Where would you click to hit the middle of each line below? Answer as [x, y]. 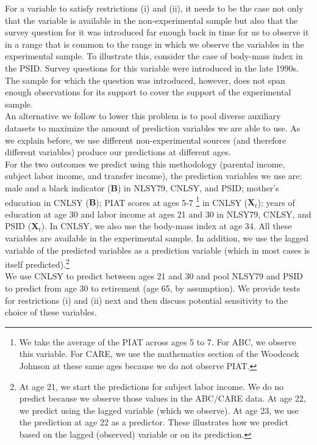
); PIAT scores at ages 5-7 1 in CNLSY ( [172, 201]
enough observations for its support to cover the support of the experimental [148, 92]
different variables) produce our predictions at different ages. [118, 152]
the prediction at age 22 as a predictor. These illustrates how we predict [154, 422]
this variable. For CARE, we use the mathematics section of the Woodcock [159, 354]
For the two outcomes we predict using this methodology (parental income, [145, 164]
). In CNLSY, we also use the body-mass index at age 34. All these [166, 226]
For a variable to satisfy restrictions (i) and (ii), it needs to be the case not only [154, 8]
